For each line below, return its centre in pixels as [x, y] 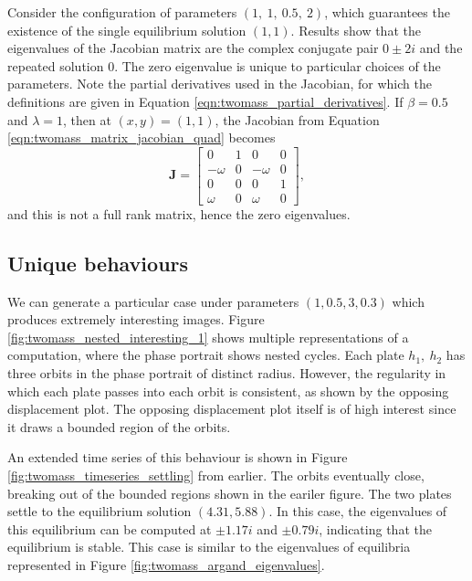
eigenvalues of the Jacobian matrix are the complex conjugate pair [193, 48]
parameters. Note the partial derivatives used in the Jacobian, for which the [220, 84]
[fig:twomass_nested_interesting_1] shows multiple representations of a [208, 337]
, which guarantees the [387, 12]
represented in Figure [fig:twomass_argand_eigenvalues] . [166, 564]
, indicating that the [375, 528]
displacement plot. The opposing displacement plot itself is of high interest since [232, 409]
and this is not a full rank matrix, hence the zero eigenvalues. [179, 213]
